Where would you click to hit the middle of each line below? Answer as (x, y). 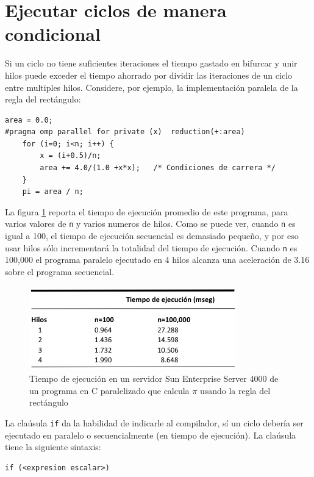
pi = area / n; (53, 192)
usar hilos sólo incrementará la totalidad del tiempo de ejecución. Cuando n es (151, 247)
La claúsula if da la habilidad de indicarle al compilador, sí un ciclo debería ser (154, 422)
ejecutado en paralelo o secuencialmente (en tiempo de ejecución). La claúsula (151, 435)
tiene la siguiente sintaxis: (53, 447)
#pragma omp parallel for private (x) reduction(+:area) (125, 132)
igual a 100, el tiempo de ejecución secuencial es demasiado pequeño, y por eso (152, 236)
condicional (53, 34)
